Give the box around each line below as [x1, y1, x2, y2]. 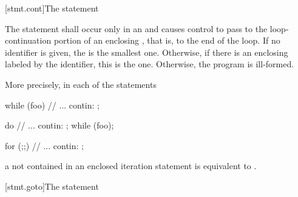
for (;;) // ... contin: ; [5, 139, 84, 152]
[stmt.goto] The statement [5, 179, 99, 192]
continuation [5, 34, 52, 47]
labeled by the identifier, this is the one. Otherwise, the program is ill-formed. [5, 58, 294, 70]
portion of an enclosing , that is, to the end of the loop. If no [53, 34, 280, 47]
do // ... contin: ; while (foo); [5, 119, 114, 132]
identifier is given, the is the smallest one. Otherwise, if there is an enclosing [5, 45, 288, 58]
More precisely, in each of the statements [5, 78, 157, 90]
